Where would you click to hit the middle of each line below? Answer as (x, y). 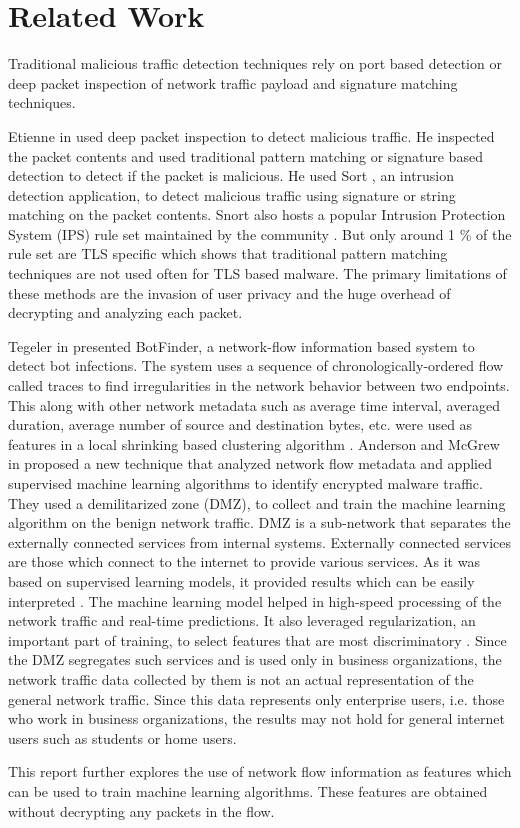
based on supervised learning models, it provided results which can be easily (241, 580)
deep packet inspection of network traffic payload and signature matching (233, 82)
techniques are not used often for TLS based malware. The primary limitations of (257, 273)
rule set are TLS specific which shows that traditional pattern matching (228, 253)
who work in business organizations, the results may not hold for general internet (256, 718)
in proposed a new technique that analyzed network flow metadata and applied (250, 463)
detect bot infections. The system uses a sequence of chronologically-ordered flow (256, 365)
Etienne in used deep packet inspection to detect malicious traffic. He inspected (251, 135)
